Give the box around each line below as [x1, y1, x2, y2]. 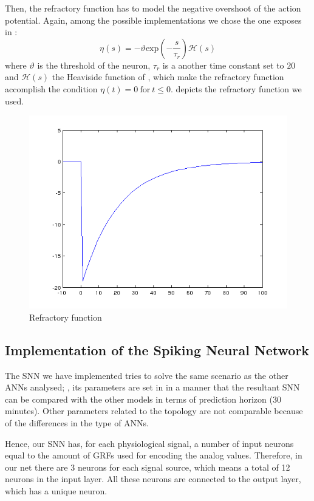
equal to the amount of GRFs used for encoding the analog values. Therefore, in [5, 449, 302, 462]
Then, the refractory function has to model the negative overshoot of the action [5, 2, 301, 14]
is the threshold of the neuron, [37, 58, 151, 71]
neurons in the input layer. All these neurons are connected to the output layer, [5, 472, 301, 485]
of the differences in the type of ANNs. [5, 416, 149, 429]
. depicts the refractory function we [171, 82, 302, 95]
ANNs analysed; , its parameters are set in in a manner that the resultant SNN [5, 381, 300, 394]
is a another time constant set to [162, 58, 284, 71]
